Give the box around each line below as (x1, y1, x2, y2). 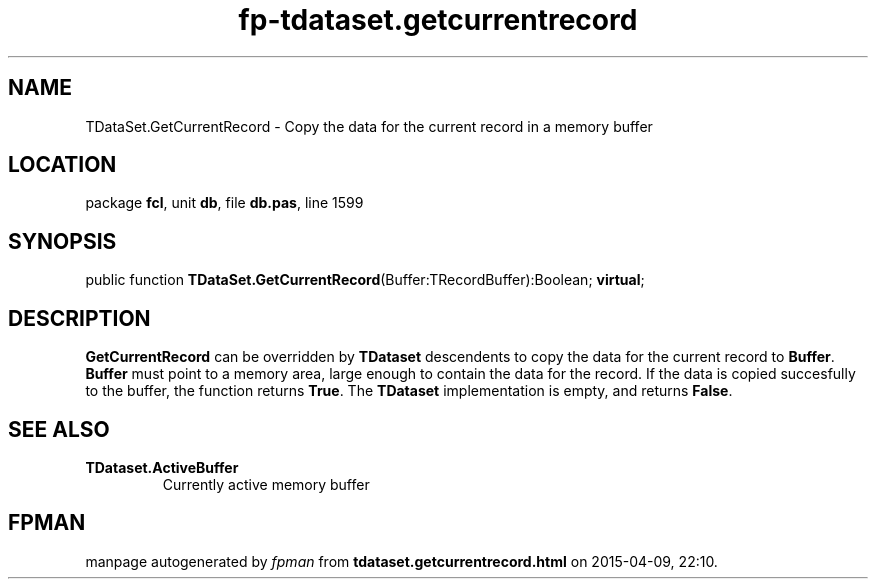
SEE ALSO (8, 416, 110, 442)
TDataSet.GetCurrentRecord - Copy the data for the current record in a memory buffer (85, 117, 653, 135)
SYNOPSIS (8, 228, 117, 254)
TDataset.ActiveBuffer (85, 458, 239, 476)
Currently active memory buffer (162, 475, 370, 493)
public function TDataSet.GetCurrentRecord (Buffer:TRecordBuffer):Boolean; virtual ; (85, 271, 645, 289)
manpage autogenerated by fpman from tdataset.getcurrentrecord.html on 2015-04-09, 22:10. (85, 552, 718, 570)
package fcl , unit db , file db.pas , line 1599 (85, 194, 364, 212)
